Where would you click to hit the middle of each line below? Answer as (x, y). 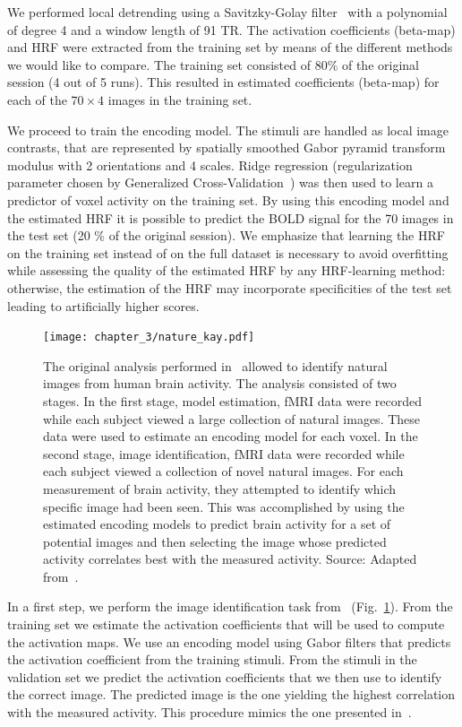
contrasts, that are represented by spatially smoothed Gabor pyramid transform (227, 147)
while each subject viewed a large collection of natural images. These (232, 418)
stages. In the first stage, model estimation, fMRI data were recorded (233, 400)
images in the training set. (180, 99)
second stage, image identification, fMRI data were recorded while (224, 453)
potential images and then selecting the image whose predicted (215, 541)
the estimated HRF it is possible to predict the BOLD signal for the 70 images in (231, 217)
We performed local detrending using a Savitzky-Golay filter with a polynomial (227, 12)
